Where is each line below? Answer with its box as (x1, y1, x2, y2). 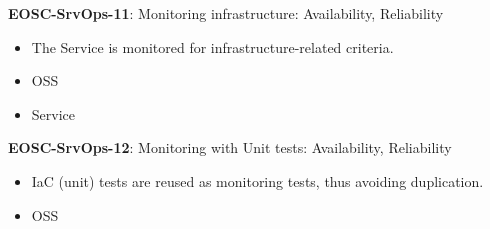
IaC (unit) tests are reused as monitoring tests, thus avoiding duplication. (31, 170, 484, 191)
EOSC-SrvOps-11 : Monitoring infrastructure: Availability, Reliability (8, 3, 444, 23)
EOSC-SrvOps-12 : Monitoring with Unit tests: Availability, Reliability (8, 137, 452, 158)
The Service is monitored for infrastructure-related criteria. (31, 36, 394, 57)
